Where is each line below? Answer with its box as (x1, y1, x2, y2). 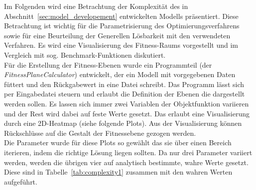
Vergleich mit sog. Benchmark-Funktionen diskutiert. (4, 49, 166, 60)
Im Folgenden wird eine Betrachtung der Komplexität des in (4, 1, 188, 11)
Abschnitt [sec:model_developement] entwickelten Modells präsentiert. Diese (4, 10, 239, 21)
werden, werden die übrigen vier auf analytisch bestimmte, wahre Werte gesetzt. (4, 157, 249, 167)
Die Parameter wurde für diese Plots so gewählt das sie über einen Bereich (4, 137, 232, 148)
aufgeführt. (4, 176, 37, 187)
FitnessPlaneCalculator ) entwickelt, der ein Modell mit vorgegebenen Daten (4, 69, 236, 80)
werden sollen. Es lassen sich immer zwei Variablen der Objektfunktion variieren (4, 98, 249, 108)
